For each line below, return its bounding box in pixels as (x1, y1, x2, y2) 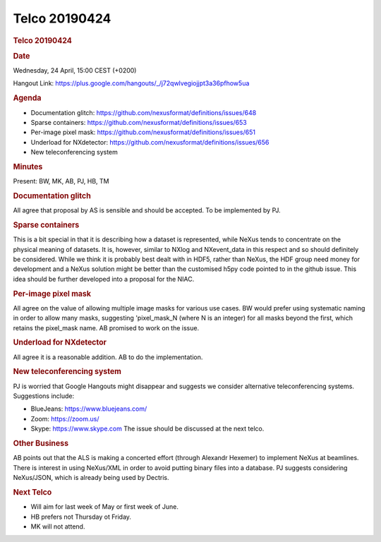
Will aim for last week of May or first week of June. (30, 502, 179, 511)
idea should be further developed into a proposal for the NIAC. (13, 275, 195, 283)
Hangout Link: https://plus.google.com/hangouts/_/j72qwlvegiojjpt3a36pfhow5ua (13, 79, 250, 88)
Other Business (13, 438, 69, 448)
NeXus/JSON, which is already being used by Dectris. (13, 474, 169, 482)
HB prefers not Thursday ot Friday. (30, 512, 132, 521)
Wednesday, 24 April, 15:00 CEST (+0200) (13, 66, 137, 75)
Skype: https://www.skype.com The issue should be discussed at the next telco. (30, 424, 265, 433)
